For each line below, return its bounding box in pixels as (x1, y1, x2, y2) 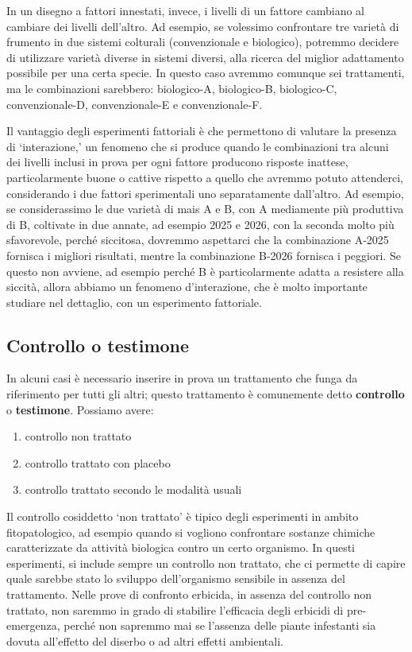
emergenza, (6, 617, 60, 634)
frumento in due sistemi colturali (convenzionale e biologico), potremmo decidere (6, 33, 399, 50)
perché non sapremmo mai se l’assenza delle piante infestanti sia (64, 617, 376, 634)
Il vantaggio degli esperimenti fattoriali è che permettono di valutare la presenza (6, 122, 397, 139)
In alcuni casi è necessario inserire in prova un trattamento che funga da (6, 370, 358, 386)
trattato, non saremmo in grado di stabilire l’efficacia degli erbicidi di (6, 601, 344, 618)
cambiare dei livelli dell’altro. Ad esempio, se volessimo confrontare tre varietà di (6, 17, 399, 34)
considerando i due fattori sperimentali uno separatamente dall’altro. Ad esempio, (6, 184, 404, 201)
